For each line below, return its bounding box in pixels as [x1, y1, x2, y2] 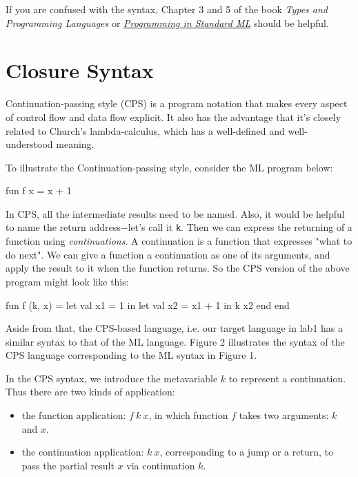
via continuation [126, 458, 195, 472]
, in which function [148, 408, 228, 422]
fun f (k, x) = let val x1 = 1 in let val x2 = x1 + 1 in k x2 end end [6, 297, 290, 312]
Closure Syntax [6, 56, 154, 84]
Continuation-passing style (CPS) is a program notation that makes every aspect [6, 96, 348, 111]
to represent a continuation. [228, 371, 346, 385]
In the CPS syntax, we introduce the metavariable [6, 371, 218, 385]
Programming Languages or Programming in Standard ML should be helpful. [6, 15, 329, 30]
